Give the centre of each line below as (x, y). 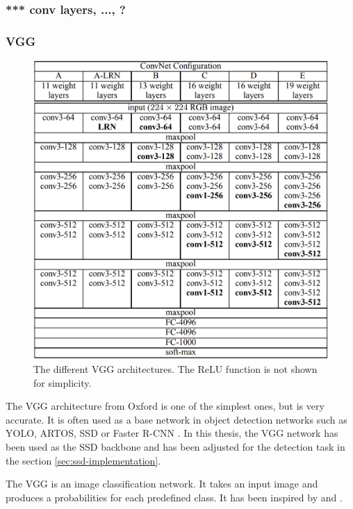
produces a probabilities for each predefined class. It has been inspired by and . (174, 497)
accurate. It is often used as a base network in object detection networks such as (176, 419)
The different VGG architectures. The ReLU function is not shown (175, 368)
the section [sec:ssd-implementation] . (83, 460)
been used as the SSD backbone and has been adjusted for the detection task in (175, 446)
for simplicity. (63, 382)
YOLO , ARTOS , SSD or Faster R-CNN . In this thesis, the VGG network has (172, 433)
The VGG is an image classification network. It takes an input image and (162, 484)
